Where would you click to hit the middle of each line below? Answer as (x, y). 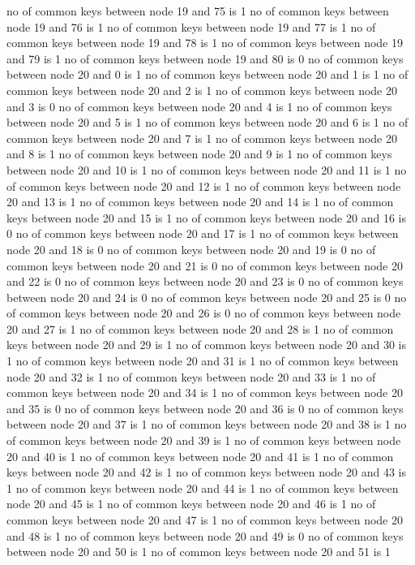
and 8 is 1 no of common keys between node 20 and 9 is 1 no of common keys (199, 154)
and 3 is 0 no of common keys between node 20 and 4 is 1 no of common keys (199, 106)
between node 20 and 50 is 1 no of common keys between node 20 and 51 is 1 (199, 552)
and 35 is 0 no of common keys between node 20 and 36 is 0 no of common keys (205, 408)
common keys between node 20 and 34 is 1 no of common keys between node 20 (205, 392)
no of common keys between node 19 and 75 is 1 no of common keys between (198, 11)
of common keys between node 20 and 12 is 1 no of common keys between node (204, 185)
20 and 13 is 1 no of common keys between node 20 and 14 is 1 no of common (200, 202)
